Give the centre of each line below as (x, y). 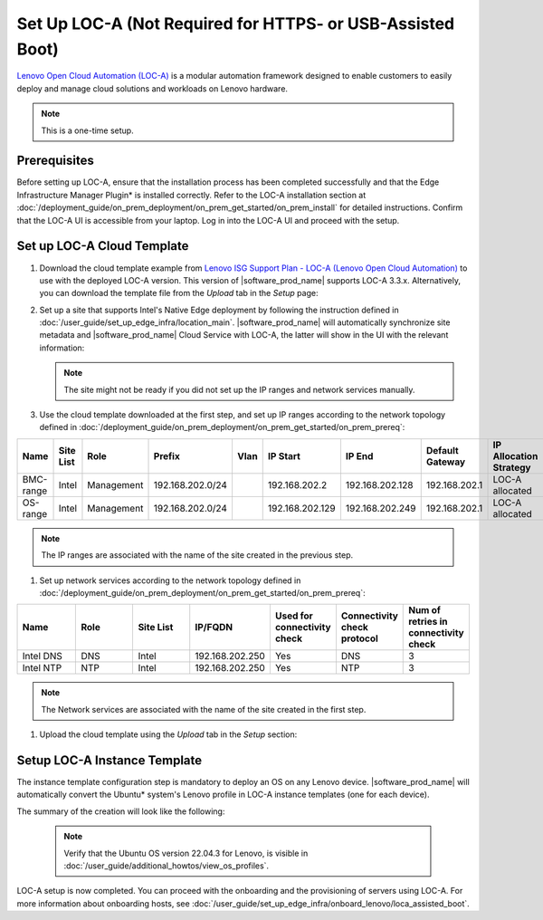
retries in (428, 622)
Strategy (512, 467)
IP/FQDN (214, 628)
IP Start (284, 455)
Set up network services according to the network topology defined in (170, 580)
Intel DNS (43, 656)
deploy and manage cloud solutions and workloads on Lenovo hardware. (152, 88)
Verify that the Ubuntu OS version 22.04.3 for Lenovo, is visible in (186, 853)
